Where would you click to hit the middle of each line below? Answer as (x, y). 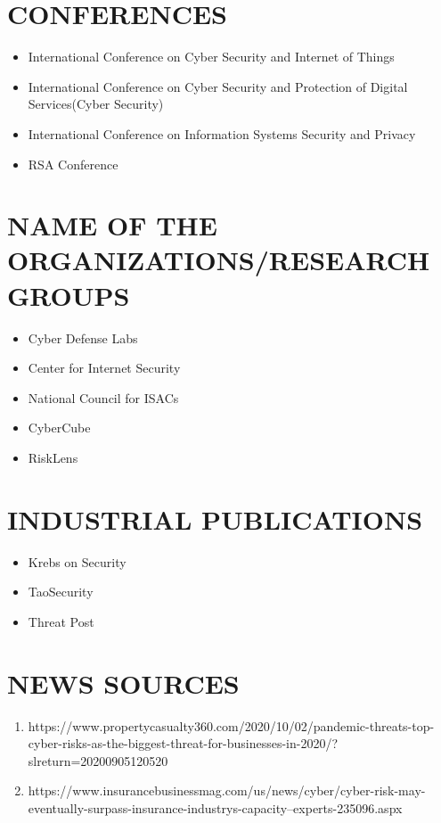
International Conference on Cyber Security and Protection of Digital (218, 86)
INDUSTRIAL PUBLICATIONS (215, 518)
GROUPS (69, 295)
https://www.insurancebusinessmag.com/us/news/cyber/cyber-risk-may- (227, 790)
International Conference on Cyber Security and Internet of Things (211, 57)
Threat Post (61, 621)
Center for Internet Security (104, 368)
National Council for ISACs (103, 397)
